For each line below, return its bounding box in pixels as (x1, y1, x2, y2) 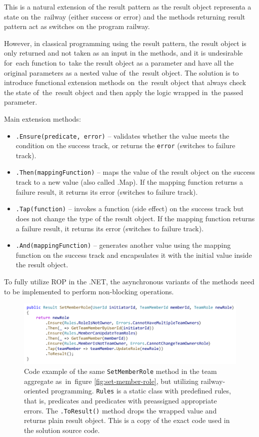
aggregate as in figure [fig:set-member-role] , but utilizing (24, 375, 198, 386)
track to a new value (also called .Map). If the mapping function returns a (15, 177, 243, 187)
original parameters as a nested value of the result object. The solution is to (4, 67, 239, 78)
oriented (24, 385, 49, 396)
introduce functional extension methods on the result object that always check (4, 77, 246, 88)
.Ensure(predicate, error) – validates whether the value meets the (15, 130, 229, 141)
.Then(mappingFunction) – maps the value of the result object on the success (15, 167, 255, 177)
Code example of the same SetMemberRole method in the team (24, 366, 217, 376)
